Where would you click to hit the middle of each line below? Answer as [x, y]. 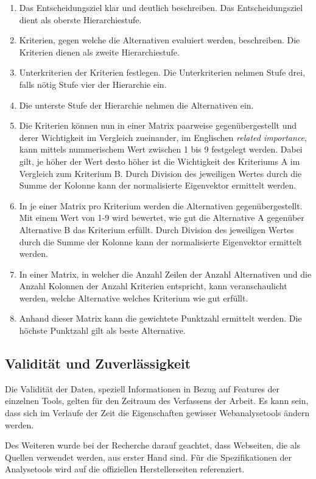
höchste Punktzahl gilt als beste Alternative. [102, 330]
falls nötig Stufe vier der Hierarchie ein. [93, 84]
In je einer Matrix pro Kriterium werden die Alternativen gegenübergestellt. [161, 205]
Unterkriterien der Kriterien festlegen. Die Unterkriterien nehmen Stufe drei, [162, 72]
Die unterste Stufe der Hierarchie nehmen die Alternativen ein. [136, 105]
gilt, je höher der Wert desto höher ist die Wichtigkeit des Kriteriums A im [160, 161]
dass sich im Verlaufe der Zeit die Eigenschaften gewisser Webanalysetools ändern [157, 413]
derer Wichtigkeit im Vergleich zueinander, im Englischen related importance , [163, 137]
